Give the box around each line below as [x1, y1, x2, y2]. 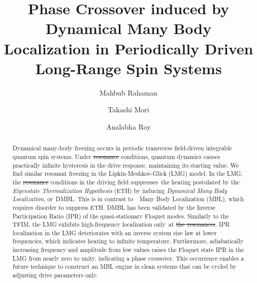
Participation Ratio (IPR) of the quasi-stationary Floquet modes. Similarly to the [12, 211, 229, 220]
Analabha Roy [106, 121, 151, 132]
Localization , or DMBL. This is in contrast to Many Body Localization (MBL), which [12, 195, 244, 203]
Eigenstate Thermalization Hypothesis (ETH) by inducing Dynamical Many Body [12, 186, 227, 195]
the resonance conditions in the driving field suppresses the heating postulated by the [12, 177, 240, 186]
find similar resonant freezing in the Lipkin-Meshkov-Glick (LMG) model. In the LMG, [12, 169, 243, 178]
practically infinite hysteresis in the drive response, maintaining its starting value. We [12, 161, 239, 169]
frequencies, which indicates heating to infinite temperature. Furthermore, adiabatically [12, 237, 244, 245]
